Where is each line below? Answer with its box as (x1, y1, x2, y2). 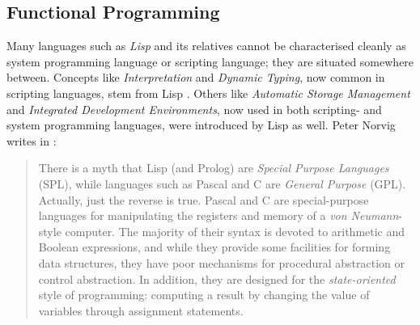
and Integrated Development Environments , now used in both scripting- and (6, 100, 382, 117)
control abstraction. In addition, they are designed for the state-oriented (38, 270, 396, 287)
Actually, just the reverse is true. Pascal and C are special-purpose (38, 191, 369, 208)
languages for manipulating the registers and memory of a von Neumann (38, 207, 399, 224)
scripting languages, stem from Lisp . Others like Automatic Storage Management (6, 84, 410, 101)
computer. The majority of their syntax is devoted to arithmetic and (65, 222, 405, 239)
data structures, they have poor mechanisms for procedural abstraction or (38, 254, 405, 271)
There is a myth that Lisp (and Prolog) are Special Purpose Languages (38, 159, 389, 176)
